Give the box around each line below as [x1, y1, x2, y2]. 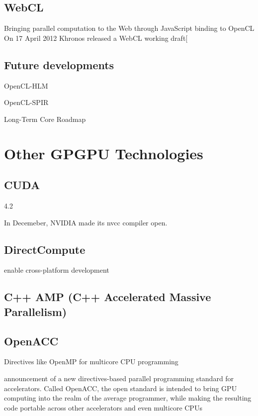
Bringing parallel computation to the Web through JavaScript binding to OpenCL [4, 23, 255, 33]
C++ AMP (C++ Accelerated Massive [4, 289, 211, 305]
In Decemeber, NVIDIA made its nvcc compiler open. [4, 217, 168, 227]
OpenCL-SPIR [4, 97, 49, 107]
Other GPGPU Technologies [4, 143, 203, 163]
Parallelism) [4, 304, 67, 319]
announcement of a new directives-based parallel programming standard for [4, 373, 234, 383]
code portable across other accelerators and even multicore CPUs [4, 402, 202, 413]
